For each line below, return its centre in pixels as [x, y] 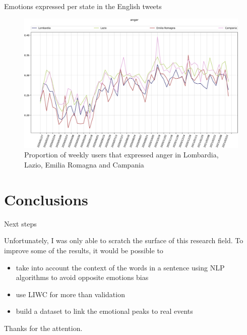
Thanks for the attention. [43, 328]
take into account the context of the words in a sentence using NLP [120, 267]
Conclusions [46, 199]
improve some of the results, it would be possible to [84, 250]
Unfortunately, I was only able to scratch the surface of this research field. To [124, 240]
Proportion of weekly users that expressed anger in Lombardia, [121, 155]
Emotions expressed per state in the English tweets [83, 6]
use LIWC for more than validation [70, 294]
